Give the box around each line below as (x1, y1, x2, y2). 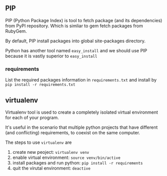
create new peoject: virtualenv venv (12, 149, 89, 155)
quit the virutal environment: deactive (12, 165, 91, 171)
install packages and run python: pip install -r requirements (12, 159, 143, 165)
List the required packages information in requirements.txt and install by (5, 77, 157, 83)
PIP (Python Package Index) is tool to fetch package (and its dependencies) (5, 17, 162, 23)
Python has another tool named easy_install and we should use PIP (5, 47, 147, 53)
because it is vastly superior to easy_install (5, 53, 97, 59)
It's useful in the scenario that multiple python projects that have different (5, 124, 158, 130)
